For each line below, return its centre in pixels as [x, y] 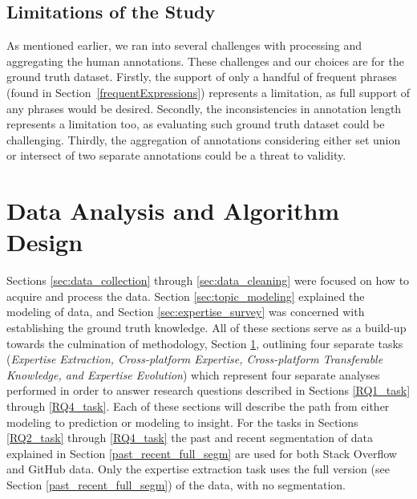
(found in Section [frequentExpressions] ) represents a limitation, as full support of [208, 92]
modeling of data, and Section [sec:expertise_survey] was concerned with [186, 312]
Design [45, 242]
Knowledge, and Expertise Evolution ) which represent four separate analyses [193, 374]
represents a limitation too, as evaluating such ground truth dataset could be [196, 124]
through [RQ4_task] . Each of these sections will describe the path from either [198, 406]
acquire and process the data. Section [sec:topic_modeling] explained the [186, 296]
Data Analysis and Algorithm [173, 211]
